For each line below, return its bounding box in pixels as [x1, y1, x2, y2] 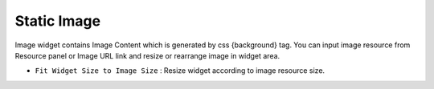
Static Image [14, 12, 100, 30]
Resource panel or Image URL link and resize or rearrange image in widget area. [14, 51, 280, 60]
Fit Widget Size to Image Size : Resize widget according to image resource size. [35, 66, 325, 75]
